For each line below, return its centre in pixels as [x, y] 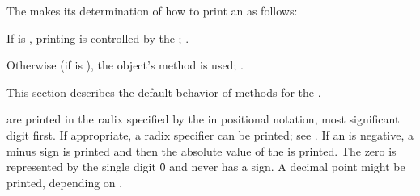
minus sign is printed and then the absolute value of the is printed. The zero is [202, 150]
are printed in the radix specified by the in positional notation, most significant [203, 119]
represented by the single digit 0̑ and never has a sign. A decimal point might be [206, 167]
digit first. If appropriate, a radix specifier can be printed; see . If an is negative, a [210, 134]
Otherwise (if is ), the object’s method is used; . [125, 65]
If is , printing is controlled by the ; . [98, 38]
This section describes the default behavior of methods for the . [164, 92]
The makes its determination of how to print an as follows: [152, 10]
